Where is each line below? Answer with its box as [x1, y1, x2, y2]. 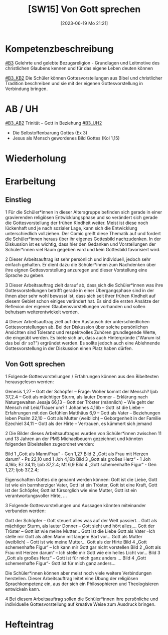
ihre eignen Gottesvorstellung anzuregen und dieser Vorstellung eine [5, 267, 147, 273]
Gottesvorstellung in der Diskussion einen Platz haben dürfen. [5, 345, 133, 351]
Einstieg [5, 195, 32, 204]
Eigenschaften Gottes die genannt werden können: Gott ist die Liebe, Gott [5, 476, 157, 482]
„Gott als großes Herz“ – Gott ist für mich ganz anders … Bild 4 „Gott [5, 555, 146, 561]
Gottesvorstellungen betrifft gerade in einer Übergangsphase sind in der [5, 287, 154, 293]
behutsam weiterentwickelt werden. [5, 309, 79, 315]
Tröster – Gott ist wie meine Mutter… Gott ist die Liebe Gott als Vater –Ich [5, 528, 155, 534]
